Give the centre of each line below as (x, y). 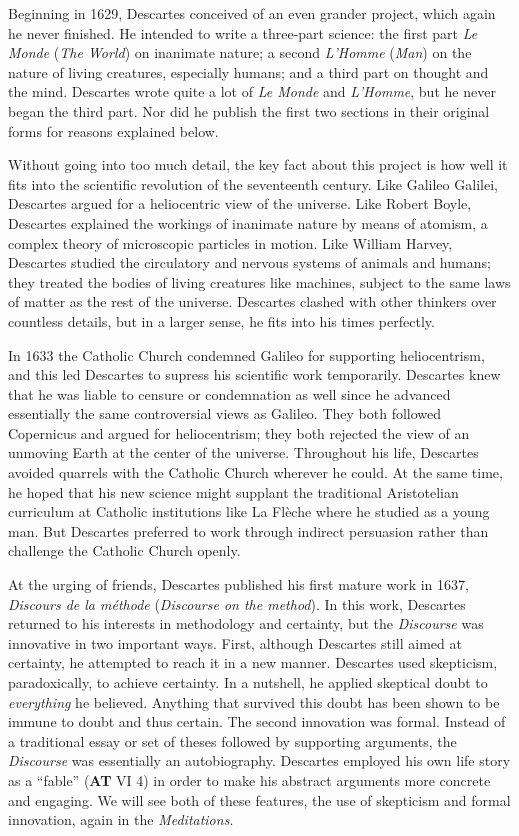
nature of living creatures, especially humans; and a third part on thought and (248, 71)
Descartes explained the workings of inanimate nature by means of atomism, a (248, 222)
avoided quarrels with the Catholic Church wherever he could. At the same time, (255, 472)
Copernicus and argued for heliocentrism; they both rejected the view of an (239, 432)
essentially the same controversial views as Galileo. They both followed (225, 413)
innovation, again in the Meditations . (121, 819)
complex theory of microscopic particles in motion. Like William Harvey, (230, 242)
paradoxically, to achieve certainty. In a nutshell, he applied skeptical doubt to (248, 682)
